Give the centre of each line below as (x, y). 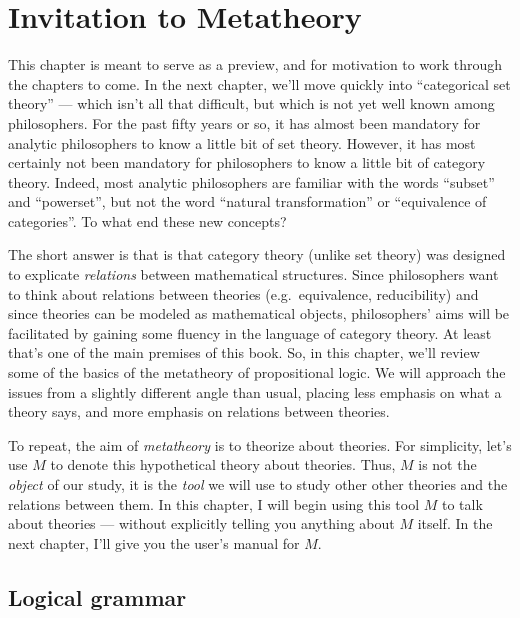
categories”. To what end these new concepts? (147, 220)
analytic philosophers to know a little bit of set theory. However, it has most (242, 142)
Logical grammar (97, 596)
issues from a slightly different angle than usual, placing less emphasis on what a (255, 391)
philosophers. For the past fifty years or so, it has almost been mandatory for (244, 122)
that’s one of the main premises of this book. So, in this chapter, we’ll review (244, 352)
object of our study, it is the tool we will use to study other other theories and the (258, 484)
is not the (447, 464)
